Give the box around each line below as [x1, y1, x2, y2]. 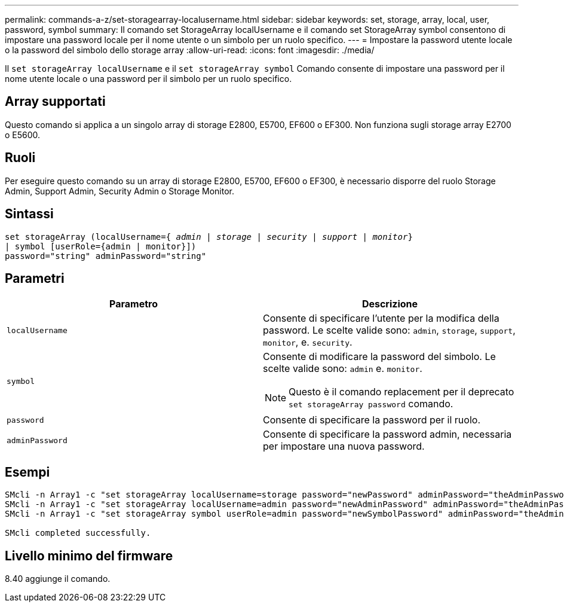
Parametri [5, 270, 65, 286]
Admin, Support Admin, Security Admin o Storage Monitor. [5, 185, 234, 196]
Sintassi [5, 206, 54, 222]
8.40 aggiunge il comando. [5, 574, 111, 584]
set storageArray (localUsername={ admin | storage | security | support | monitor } [5, 231, 413, 242]
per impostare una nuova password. [263, 440, 425, 453]
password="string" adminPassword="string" [5, 251, 207, 261]
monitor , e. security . [263, 336, 352, 349]
